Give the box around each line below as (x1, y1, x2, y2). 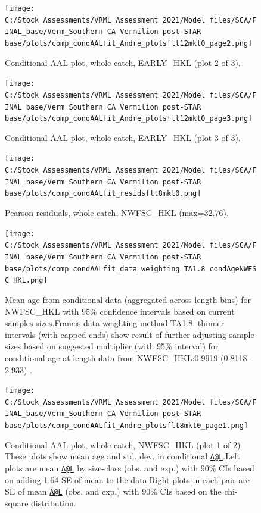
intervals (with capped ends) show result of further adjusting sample (5, 328, 254, 340)
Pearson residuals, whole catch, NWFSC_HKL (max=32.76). (5, 207, 229, 219)
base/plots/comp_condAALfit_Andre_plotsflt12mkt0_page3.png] (5, 114, 253, 123)
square (5, 496, 29, 509)
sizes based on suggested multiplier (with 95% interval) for (5, 340, 219, 352)
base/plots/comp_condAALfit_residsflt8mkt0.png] (5, 189, 201, 198)
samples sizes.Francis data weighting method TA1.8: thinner (5, 317, 225, 329)
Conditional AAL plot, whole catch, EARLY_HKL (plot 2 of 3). (5, 56, 241, 68)
